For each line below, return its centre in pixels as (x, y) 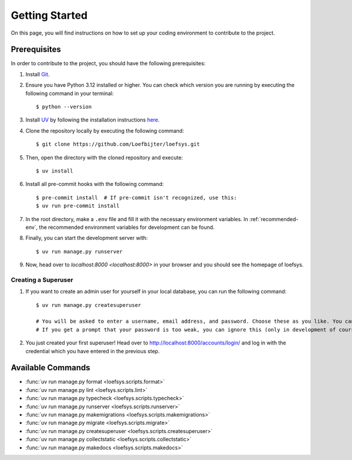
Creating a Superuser (42, 280)
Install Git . (38, 74)
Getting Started (49, 15)
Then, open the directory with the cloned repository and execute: (104, 157)
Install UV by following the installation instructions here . (93, 120)
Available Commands (50, 368)
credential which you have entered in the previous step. (93, 351)
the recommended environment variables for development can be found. (127, 227)
